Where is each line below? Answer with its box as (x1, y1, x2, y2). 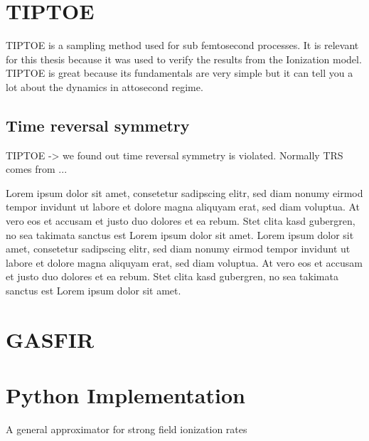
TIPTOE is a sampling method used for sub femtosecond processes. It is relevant (6, 38, 359, 53)
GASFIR (6, 324, 95, 354)
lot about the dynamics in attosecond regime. (6, 79, 203, 94)
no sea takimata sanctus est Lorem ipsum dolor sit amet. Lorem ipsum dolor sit (6, 227, 354, 242)
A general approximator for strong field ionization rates (6, 422, 247, 437)
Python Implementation (6, 381, 245, 410)
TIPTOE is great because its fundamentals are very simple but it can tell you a (6, 65, 353, 80)
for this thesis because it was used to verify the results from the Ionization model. (6, 51, 362, 66)
